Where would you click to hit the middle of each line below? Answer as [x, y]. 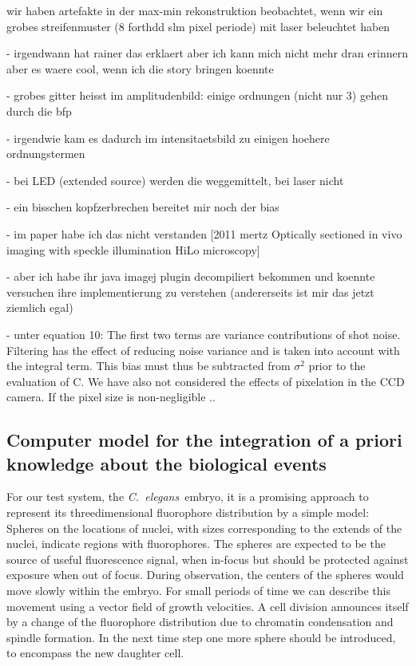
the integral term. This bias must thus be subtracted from [149, 366]
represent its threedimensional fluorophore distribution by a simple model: [188, 512]
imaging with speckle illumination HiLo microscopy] [133, 249]
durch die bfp [39, 110]
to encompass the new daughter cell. [95, 653]
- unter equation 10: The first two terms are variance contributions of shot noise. [204, 334]
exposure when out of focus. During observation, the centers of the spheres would [205, 575]
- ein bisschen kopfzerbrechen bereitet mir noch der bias [143, 207]
